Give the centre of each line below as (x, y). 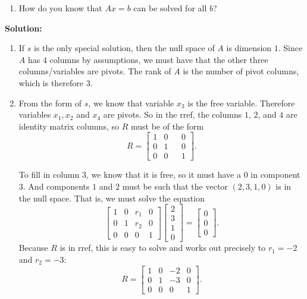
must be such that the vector (175, 186)
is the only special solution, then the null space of (124, 48)
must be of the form (167, 126)
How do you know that (60, 8)
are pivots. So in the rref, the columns (173, 114)
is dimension (249, 48)
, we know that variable (131, 103)
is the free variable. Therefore (241, 103)
